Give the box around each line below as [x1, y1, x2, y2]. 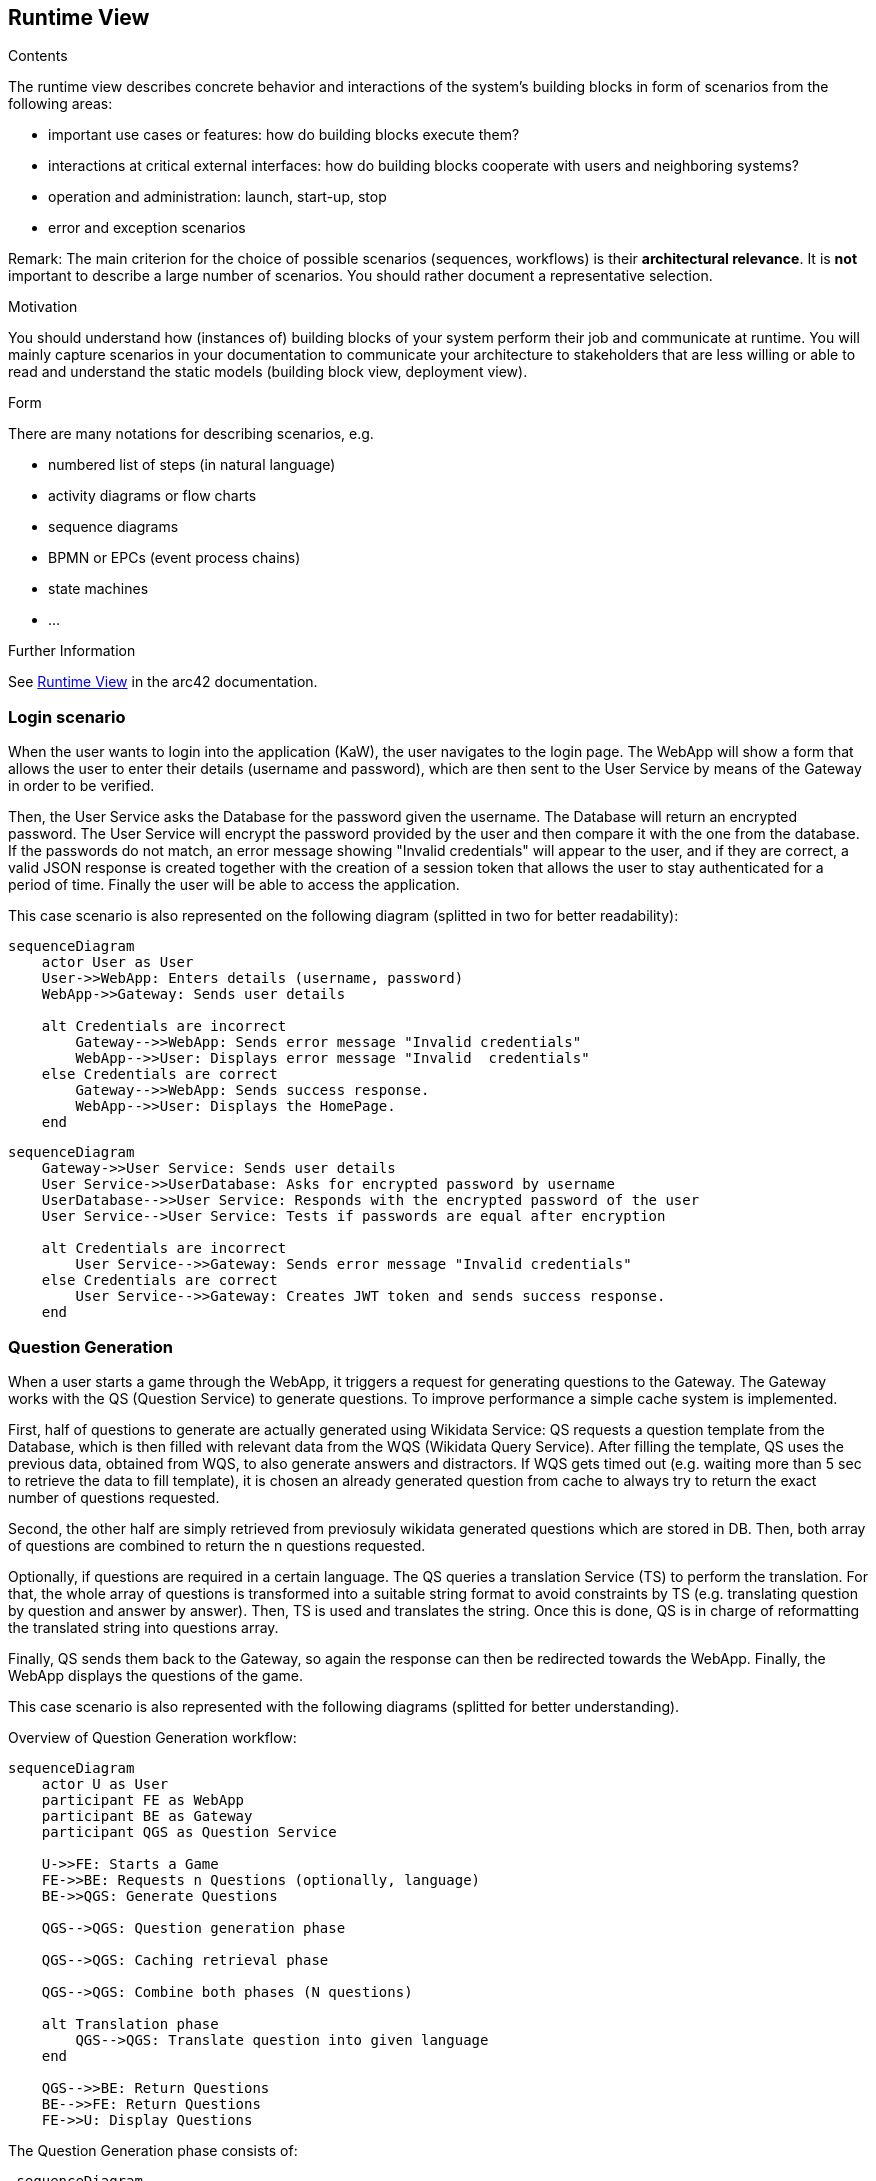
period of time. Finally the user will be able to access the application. [8, 876, 460, 894]
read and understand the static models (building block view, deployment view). [8, 363, 528, 381]
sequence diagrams [48, 518, 179, 536]
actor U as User [41, 1775, 169, 1792]
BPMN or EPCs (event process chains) [48, 549, 301, 567]
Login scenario [8, 706, 126, 727]
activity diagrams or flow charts [48, 487, 257, 505]
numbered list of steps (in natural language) [48, 456, 336, 474]
